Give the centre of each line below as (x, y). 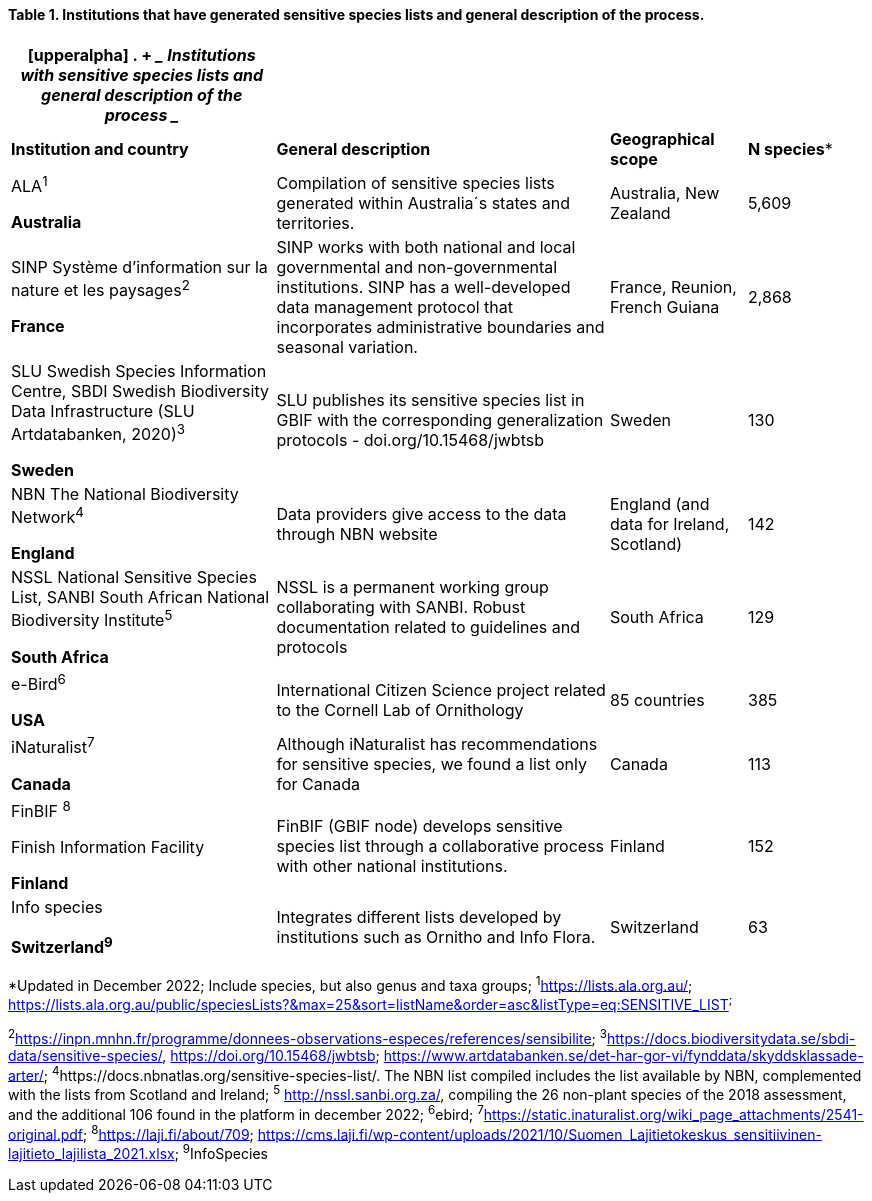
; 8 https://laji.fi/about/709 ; (168, 1132)
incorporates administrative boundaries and (440, 326)
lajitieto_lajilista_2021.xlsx (91, 1153)
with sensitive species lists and (142, 74)
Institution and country (100, 148)
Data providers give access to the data (421, 513)
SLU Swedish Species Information (139, 370)
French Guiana (665, 306)
